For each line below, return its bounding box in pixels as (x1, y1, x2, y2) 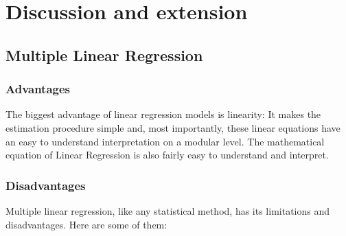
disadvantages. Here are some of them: (5, 217, 168, 231)
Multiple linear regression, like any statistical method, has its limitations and (5, 203, 330, 217)
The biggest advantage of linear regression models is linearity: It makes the (5, 107, 321, 121)
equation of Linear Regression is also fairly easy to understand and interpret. (5, 147, 329, 162)
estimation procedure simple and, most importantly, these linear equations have (5, 120, 341, 134)
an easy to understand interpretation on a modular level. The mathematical (5, 134, 325, 148)
